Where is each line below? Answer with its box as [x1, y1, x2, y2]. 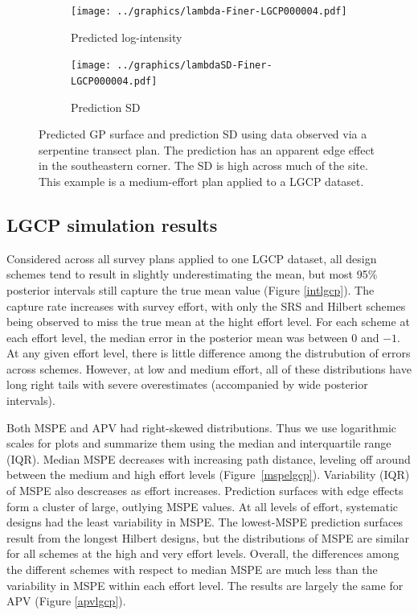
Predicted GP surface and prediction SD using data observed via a [39, 126, 367, 142]
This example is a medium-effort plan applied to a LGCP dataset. [39, 172, 364, 189]
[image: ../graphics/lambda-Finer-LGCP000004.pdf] [71, 6, 347, 17]
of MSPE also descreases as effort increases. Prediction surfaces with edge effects [6, 482, 404, 499]
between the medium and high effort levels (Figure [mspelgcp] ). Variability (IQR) [6, 466, 410, 483]
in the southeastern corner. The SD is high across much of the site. [39, 157, 368, 174]
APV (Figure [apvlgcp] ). [6, 592, 126, 609]
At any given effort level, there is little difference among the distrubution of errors [6, 345, 411, 361]
